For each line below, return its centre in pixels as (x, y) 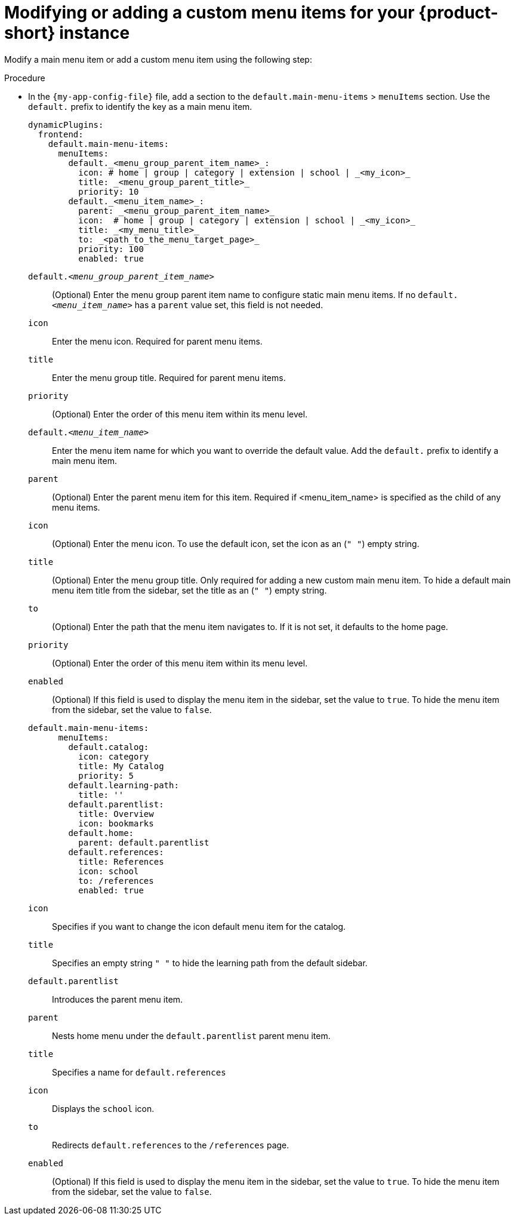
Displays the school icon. (103, 1108)
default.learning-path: (124, 785)
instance (95, 33)
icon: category (114, 756)
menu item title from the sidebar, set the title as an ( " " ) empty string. (189, 590)
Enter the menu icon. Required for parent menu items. (157, 341)
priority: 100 (111, 249)
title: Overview (116, 814)
